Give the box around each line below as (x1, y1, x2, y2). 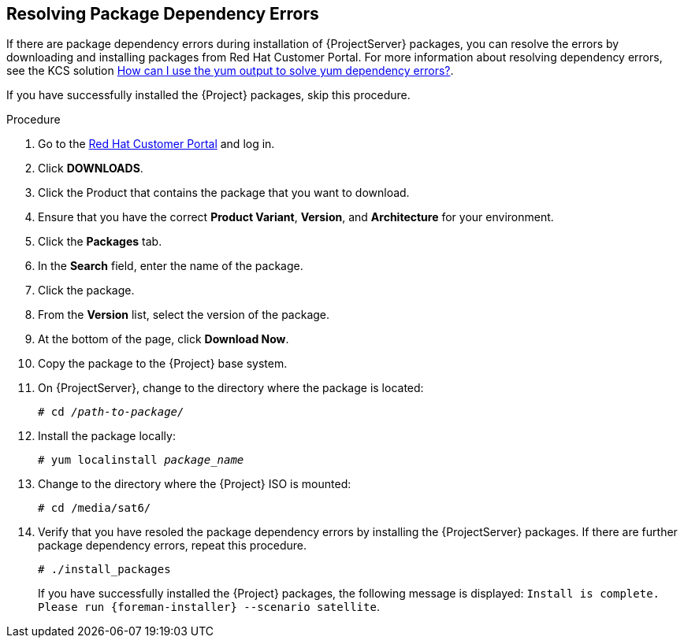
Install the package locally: (38, 429, 176, 443)
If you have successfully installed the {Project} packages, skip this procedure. (6, 88, 411, 102)
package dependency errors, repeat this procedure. (38, 539, 307, 553)
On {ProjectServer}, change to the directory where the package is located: (38, 381, 424, 395)
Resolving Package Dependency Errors (6, 4, 319, 24)
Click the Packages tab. (38, 235, 162, 249)
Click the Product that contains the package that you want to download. (38, 186, 410, 200)
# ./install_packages (38, 563, 171, 576)
